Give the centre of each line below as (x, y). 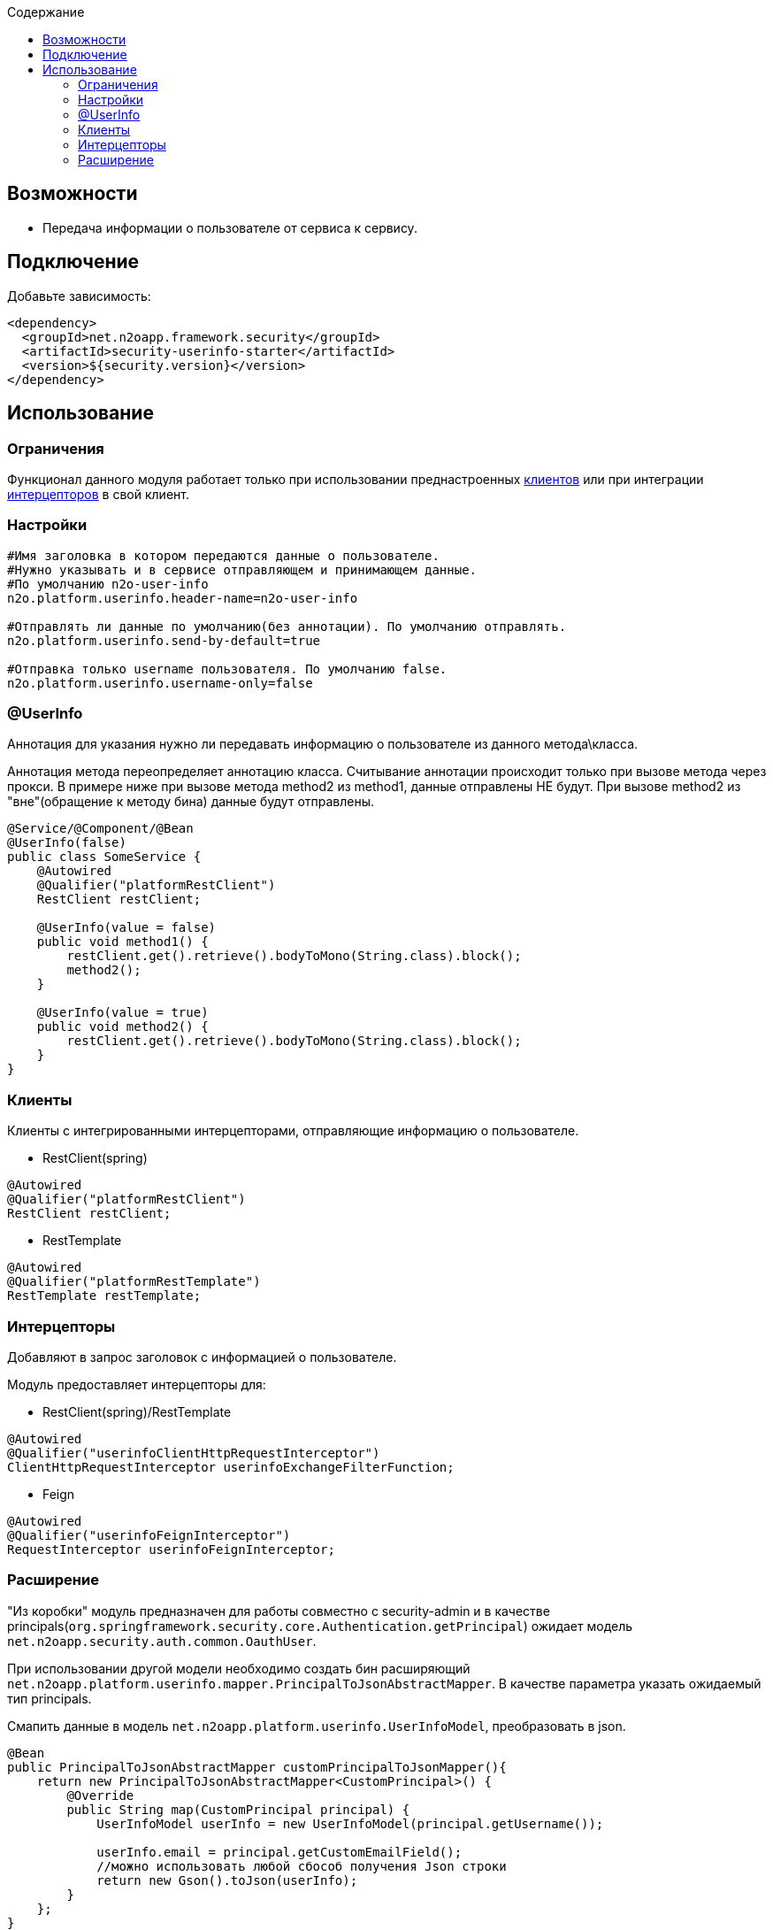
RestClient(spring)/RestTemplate (137, 1411)
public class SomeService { (104, 857)
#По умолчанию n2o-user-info (108, 584)
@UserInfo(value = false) (126, 928)
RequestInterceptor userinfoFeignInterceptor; (171, 1549)
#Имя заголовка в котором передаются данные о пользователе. (223, 555)
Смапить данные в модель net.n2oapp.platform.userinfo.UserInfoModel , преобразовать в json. (317, 1726)
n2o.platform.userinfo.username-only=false (160, 683)
